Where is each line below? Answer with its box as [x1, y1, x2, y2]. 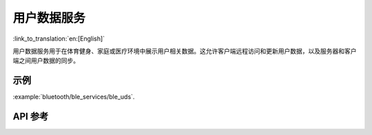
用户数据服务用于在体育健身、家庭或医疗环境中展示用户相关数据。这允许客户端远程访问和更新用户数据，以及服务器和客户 [12, 47, 357, 55]
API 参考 [12, 111, 49, 123]
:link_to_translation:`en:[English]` [12, 34, 105, 43]
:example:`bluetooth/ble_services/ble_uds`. [12, 93, 135, 101]
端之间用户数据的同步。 [12, 56, 79, 65]
